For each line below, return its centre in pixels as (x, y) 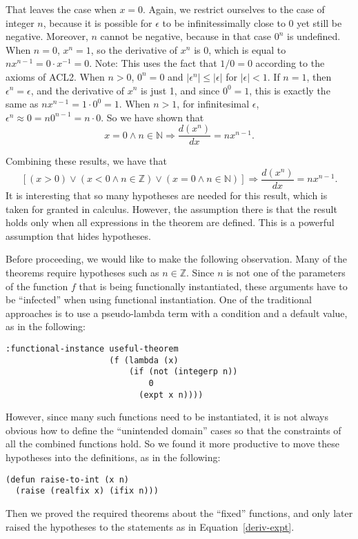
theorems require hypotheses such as (82, 273)
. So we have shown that (152, 117)
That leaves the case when (61, 9)
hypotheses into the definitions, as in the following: (113, 457)
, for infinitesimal (213, 104)
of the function (37, 286)
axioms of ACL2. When (55, 76)
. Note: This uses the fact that (153, 63)
